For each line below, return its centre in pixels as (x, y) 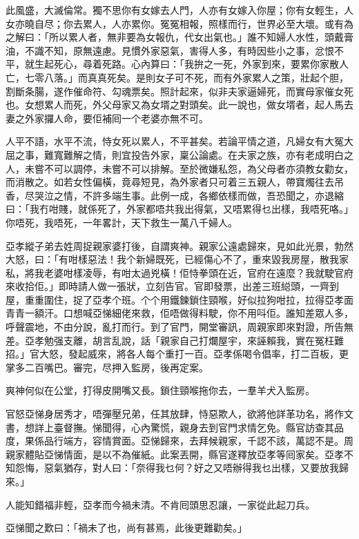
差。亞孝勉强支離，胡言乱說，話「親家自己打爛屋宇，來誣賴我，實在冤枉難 (175, 340)
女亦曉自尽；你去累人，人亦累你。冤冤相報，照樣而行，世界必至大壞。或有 (175, 23)
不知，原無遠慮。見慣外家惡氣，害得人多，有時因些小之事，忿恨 (189, 50)
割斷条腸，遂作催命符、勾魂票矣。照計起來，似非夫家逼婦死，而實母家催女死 (179, 91)
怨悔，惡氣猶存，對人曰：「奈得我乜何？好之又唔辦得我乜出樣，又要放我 (177, 468)
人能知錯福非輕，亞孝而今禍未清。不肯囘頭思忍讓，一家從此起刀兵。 (160, 504)
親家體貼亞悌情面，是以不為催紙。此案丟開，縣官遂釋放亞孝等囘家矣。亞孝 (175, 454)
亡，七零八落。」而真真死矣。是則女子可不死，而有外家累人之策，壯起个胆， (177, 77)
